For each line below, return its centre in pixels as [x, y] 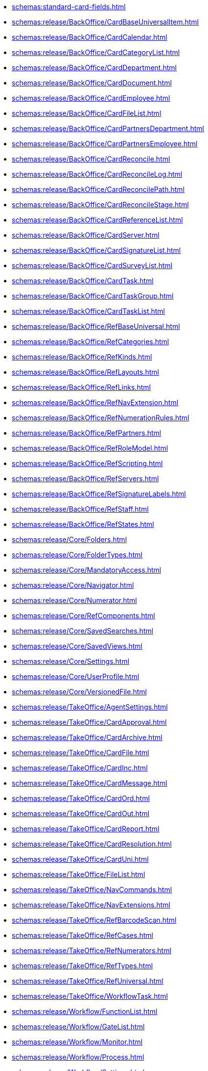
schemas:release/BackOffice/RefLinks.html [81, 387]
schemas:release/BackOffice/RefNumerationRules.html [101, 418]
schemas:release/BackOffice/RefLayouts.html [85, 372]
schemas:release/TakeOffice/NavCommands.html [92, 890]
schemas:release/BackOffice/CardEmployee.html [91, 98]
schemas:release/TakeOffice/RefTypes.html [82, 966]
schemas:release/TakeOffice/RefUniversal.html [88, 981]
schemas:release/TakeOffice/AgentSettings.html [90, 707]
